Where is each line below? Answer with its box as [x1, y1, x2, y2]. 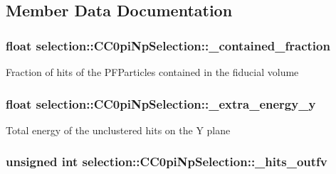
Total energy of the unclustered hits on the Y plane [6, 122, 231, 137]
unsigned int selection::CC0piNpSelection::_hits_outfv [6, 153, 327, 170]
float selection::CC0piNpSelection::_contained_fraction [6, 36, 330, 54]
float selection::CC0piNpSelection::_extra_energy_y [6, 94, 316, 112]
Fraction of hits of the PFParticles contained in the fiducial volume [6, 65, 299, 79]
